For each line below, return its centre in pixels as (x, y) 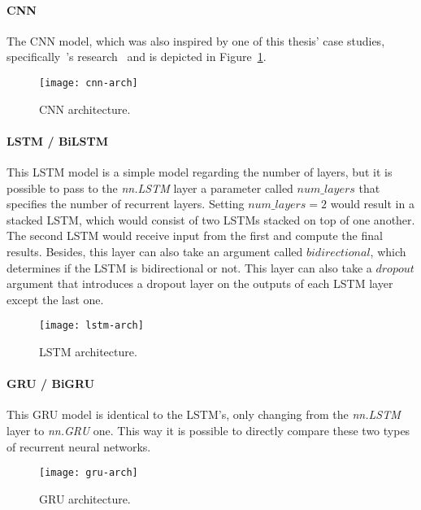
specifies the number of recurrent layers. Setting (126, 204)
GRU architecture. (85, 498)
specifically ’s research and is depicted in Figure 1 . (137, 57)
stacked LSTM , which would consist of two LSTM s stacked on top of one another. (211, 219)
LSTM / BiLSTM (57, 140)
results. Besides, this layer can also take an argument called (155, 251)
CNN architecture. (85, 109)
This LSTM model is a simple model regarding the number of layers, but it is (200, 172)
